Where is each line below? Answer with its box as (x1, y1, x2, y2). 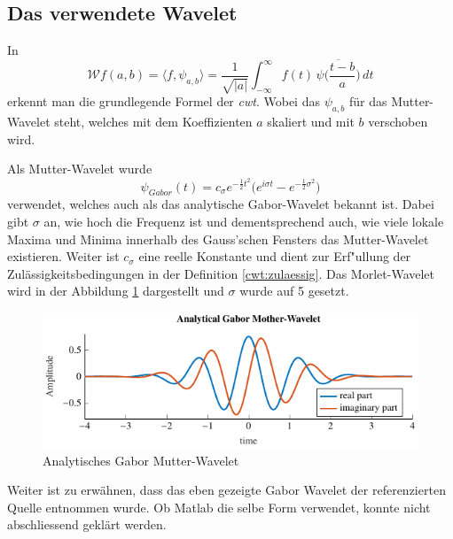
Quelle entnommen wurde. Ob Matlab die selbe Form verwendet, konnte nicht (7, 497, 431, 516)
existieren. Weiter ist (7, 247, 120, 266)
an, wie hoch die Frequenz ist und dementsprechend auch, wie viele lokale (43, 212, 444, 231)
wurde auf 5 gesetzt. (239, 281, 349, 300)
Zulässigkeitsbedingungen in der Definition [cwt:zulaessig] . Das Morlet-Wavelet (7, 264, 435, 282)
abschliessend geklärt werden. (7, 515, 167, 534)
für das (348, 92, 387, 111)
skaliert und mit (267, 112, 355, 131)
